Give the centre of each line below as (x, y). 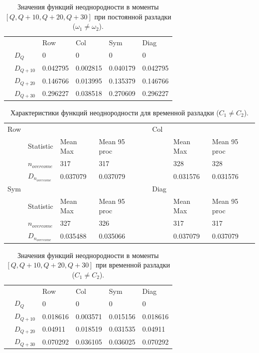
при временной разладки (133, 265)
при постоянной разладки (133, 16)
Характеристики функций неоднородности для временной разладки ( (115, 112)
